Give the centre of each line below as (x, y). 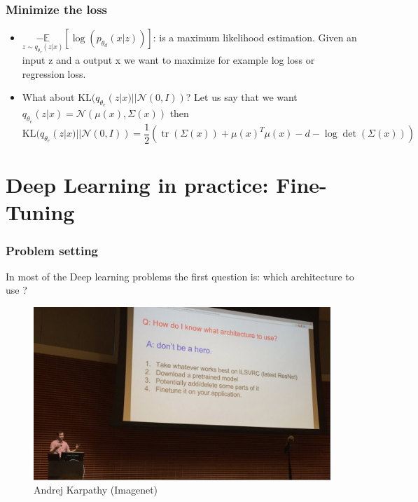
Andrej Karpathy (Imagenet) (96, 490)
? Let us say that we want (242, 97)
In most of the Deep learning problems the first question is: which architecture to (180, 276)
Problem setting (52, 250)
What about (48, 97)
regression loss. (54, 73)
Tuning (40, 212)
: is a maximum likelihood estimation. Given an (255, 38)
